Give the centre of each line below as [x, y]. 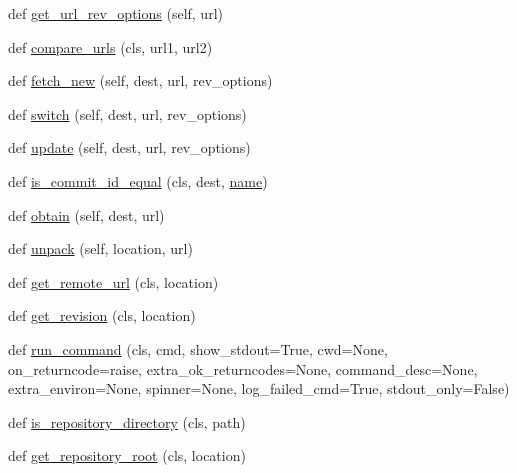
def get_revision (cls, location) [102, 315]
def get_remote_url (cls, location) [113, 281]
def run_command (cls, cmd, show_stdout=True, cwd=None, [198, 348]
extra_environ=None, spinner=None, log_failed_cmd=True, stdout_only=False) [259, 388]
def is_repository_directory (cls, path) [127, 421]
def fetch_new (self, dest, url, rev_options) [140, 80]
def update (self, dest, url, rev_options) [129, 147]
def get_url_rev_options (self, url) [115, 13]
